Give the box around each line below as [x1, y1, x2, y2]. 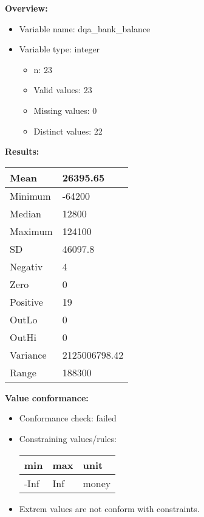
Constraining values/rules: [19, 432, 117, 445]
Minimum [10, 188, 51, 203]
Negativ [10, 259, 43, 273]
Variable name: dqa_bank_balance [19, 22, 151, 35]
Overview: [5, 2, 48, 14]
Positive [10, 294, 43, 309]
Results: [5, 145, 39, 158]
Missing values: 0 [33, 104, 97, 116]
